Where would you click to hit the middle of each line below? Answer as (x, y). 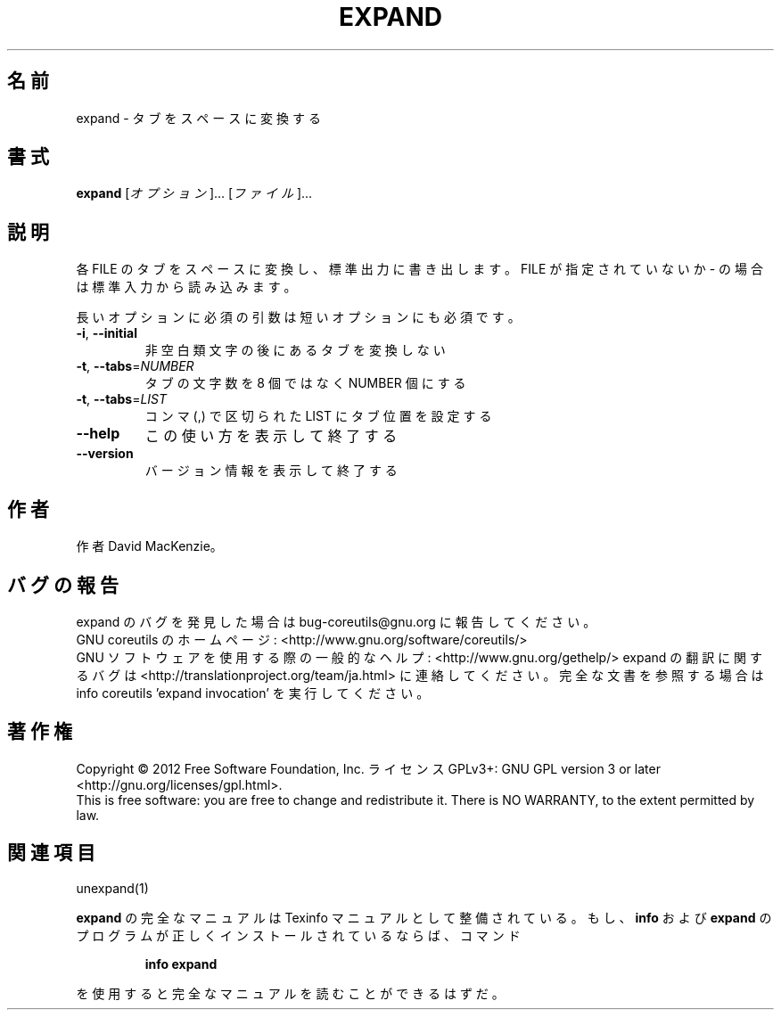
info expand (181, 964)
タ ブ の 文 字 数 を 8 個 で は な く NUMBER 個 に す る (305, 383)
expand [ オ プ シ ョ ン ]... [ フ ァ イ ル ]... (194, 193)
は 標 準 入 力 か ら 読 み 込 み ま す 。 (186, 287)
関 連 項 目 (51, 853)
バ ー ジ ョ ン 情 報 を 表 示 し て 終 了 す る (271, 471)
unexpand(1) (112, 888)
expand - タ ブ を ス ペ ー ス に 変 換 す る (198, 118)
